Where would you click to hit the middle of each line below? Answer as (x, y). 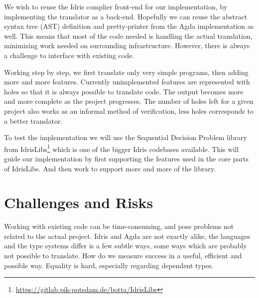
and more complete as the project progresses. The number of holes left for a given (129, 101)
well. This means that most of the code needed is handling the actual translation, (128, 36)
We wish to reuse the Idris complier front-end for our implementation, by (116, 6)
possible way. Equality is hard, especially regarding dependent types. (109, 265)
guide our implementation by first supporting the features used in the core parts (127, 158)
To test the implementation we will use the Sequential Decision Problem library (126, 137)
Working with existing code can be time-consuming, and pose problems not (119, 226)
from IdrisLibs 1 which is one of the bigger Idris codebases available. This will (122, 148)
